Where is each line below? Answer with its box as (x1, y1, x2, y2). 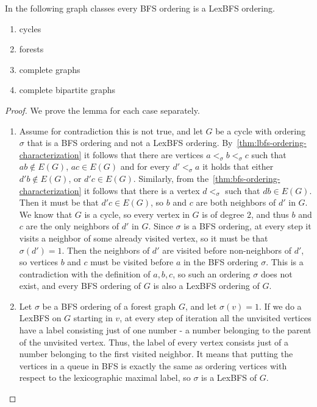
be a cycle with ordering (215, 124, 306, 137)
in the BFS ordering (183, 256, 258, 268)
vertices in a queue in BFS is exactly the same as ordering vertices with (19, 359, 287, 372)
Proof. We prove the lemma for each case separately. (5, 103, 200, 116)
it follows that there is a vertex (84, 184, 200, 197)
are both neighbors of (196, 196, 276, 209)
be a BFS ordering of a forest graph (42, 299, 176, 312)
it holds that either (202, 160, 274, 173)
